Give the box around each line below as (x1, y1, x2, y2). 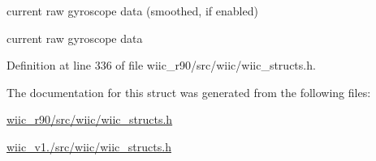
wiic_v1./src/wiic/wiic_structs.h (6, 138, 171, 155)
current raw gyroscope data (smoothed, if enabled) (6, 2, 258, 19)
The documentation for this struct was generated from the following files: (6, 83, 371, 100)
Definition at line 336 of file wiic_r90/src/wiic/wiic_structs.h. (6, 57, 316, 74)
